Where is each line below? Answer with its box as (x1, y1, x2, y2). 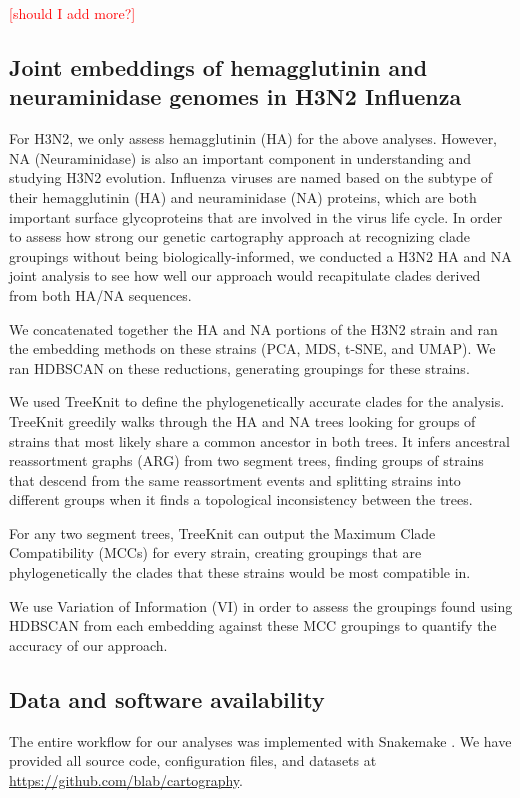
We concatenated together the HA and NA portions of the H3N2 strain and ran (9, 318, 498, 339)
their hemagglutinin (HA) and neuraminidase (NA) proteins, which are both (9, 186, 477, 207)
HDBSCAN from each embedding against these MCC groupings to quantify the (9, 615, 497, 636)
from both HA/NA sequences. (9, 284, 192, 305)
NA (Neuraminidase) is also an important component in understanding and (9, 147, 472, 168)
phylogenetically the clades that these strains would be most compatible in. (9, 562, 471, 583)
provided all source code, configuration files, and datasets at (9, 750, 377, 771)
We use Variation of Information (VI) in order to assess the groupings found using (9, 595, 513, 616)
